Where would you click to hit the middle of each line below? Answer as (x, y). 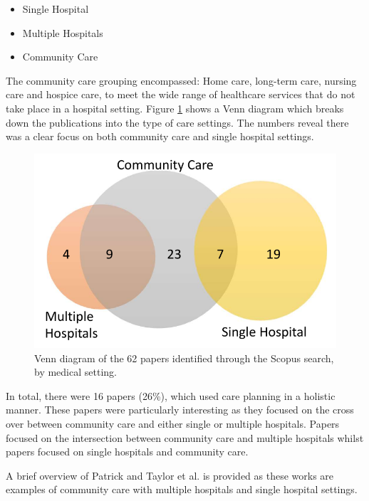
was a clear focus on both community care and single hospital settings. (160, 136)
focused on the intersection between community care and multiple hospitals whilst (185, 437)
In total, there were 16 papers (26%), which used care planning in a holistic (171, 395)
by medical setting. (76, 372)
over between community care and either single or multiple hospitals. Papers (173, 424)
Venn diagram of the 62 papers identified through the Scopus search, (184, 358)
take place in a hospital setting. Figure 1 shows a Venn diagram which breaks (175, 108)
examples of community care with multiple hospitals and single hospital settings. (182, 489)
